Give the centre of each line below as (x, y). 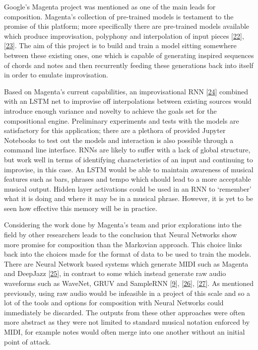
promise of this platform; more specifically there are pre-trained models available (127, 26)
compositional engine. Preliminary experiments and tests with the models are (122, 120)
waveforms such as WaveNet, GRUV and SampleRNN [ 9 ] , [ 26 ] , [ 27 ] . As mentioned (129, 283)
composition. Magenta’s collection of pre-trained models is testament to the (119, 16)
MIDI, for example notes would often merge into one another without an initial (125, 332)
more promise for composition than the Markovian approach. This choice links (123, 244)
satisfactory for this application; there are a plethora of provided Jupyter (115, 130)
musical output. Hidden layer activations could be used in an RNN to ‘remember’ (128, 188)
